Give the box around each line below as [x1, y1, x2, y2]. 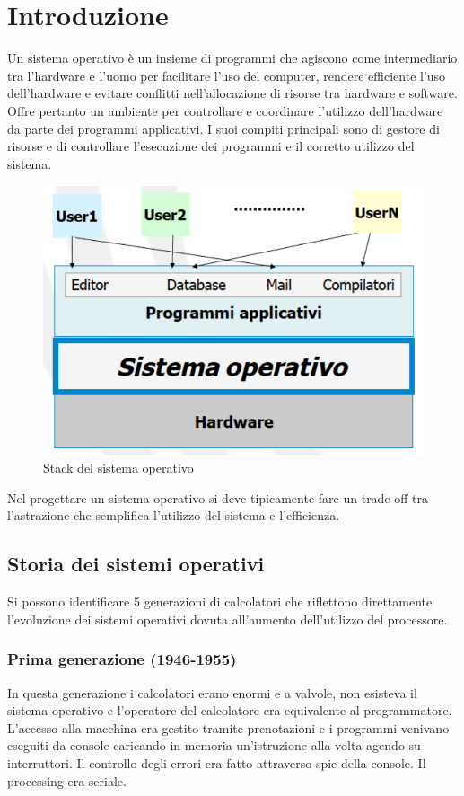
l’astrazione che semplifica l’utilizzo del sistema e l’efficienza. [7, 506, 340, 525]
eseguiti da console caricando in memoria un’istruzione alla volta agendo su [7, 736, 421, 755]
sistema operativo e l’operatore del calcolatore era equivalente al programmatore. [7, 701, 452, 720]
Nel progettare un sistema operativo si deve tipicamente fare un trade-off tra [7, 488, 429, 507]
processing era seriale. [7, 771, 127, 790]
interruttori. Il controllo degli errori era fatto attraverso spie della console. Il [7, 753, 426, 772]
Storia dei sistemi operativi [7, 550, 265, 578]
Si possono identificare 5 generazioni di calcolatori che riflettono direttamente [7, 592, 433, 611]
